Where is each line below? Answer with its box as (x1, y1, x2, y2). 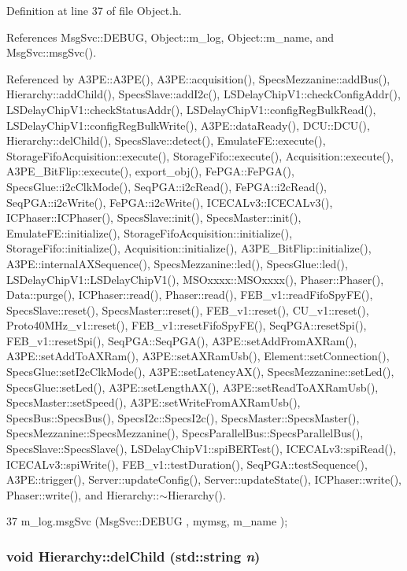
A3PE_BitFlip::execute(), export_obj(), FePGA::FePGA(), (6, 163, 294, 179)
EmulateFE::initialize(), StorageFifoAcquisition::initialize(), (6, 224, 293, 241)
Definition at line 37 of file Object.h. (6, 2, 182, 18)
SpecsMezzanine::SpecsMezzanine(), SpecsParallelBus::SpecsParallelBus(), (6, 425, 364, 441)
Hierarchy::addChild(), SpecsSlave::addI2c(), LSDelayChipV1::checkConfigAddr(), (6, 86, 401, 102)
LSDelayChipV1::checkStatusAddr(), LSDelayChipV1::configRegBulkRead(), (6, 101, 376, 117)
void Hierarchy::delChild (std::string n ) (6, 546, 261, 565)
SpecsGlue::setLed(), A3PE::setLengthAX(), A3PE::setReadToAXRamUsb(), (6, 378, 379, 395)
